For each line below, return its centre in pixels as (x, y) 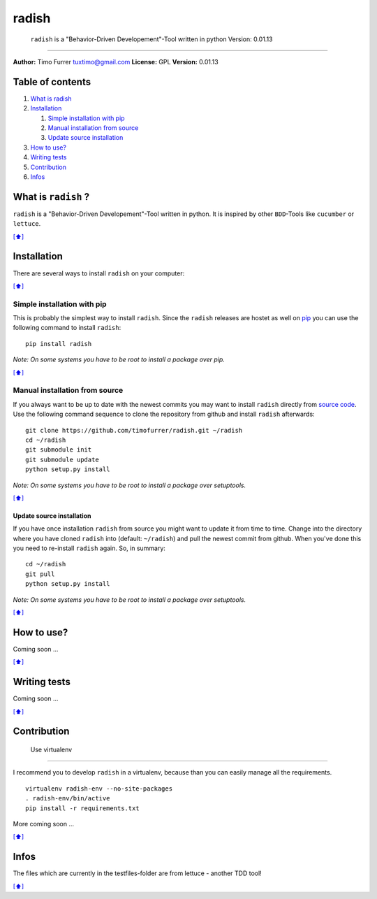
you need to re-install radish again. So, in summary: (89, 548)
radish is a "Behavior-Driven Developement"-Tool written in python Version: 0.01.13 (151, 39)
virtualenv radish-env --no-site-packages (99, 789)
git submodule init (59, 450)
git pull (40, 574)
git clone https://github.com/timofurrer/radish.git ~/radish (134, 430)
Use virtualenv (51, 750)
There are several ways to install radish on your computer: (99, 273)
